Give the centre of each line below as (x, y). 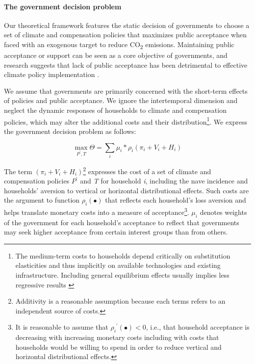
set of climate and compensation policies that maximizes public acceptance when (125, 35)
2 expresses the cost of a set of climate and (147, 170)
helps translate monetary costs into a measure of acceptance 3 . (97, 211)
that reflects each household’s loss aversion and (176, 200)
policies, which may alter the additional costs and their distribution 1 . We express (126, 121)
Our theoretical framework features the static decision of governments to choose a (127, 25)
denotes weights (223, 212)
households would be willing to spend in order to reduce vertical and (118, 347)
